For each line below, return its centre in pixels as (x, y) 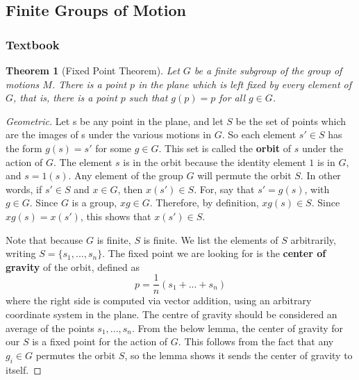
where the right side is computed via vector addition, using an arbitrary (159, 300)
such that (148, 98)
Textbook (33, 44)
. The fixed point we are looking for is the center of (214, 253)
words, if (24, 189)
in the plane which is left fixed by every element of (245, 84)
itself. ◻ (24, 369)
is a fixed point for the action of (100, 341)
